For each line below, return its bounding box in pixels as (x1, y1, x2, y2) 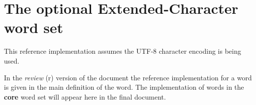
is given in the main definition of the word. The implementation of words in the (4, 82, 244, 92)
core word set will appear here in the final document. (4, 91, 166, 102)
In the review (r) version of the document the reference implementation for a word (4, 72, 252, 82)
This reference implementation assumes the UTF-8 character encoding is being (4, 46, 241, 56)
